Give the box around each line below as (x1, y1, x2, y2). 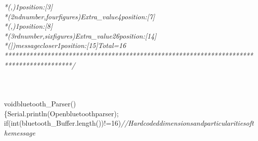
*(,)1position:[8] (4, 21, 53, 31)
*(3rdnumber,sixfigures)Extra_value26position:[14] (4, 30, 157, 41)
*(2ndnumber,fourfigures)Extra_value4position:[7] (4, 11, 155, 21)
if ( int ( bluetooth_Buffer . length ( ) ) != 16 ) (4, 118, 121, 128)
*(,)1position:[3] (4, 1, 53, 11)
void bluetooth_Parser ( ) (4, 98, 76, 108)
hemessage (4, 127, 35, 138)
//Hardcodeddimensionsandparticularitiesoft (121, 118, 254, 128)
